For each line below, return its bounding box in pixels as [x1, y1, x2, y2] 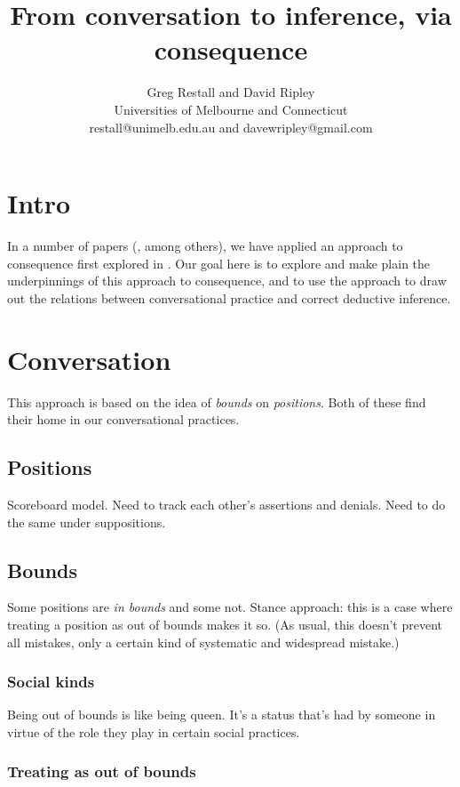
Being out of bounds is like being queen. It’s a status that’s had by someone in [7, 705, 436, 724]
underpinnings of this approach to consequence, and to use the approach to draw [7, 271, 447, 290]
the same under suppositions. [7, 512, 166, 531]
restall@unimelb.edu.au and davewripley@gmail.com [89, 117, 373, 136]
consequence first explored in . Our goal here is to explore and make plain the [7, 253, 431, 272]
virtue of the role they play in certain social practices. [7, 722, 300, 741]
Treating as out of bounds [7, 760, 196, 783]
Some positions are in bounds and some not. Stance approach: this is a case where [7, 598, 453, 616]
